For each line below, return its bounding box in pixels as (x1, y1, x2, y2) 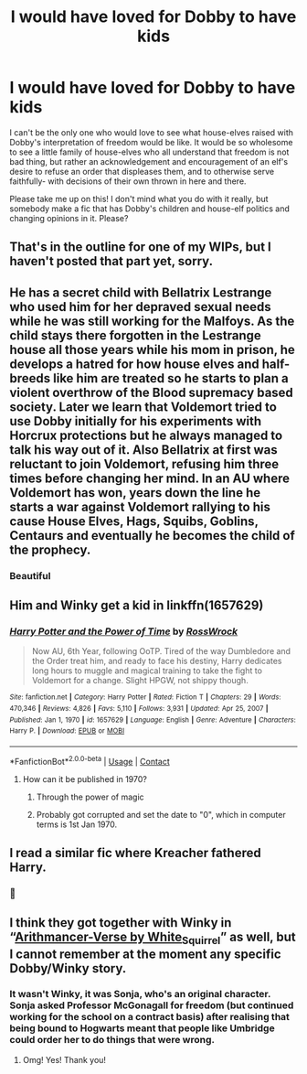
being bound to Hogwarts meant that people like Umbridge (9, 1022, 276, 1035)
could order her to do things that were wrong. (9, 1034, 216, 1047)
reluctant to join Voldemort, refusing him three (9, 456, 280, 472)
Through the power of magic (36, 791, 144, 802)
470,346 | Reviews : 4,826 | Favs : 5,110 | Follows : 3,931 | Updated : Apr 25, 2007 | (9, 703, 269, 713)
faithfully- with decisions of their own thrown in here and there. (9, 176, 247, 187)
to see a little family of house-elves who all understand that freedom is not (9, 146, 290, 157)
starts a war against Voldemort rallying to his (9, 499, 271, 514)
